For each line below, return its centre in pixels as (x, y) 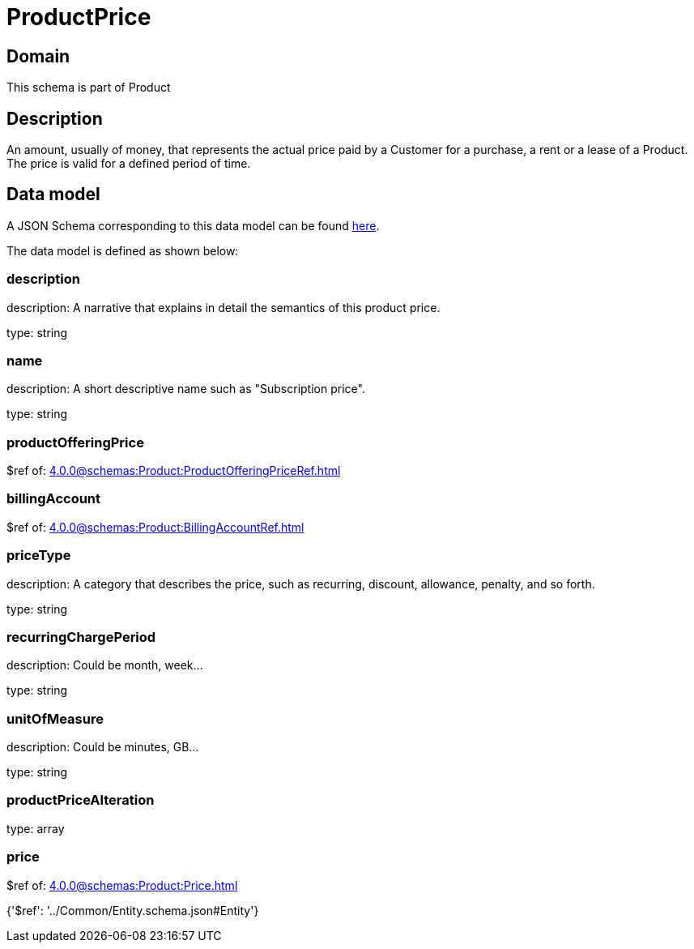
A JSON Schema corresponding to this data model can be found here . (193, 225)
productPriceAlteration (81, 800)
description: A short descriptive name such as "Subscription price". (186, 389)
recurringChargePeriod (81, 637)
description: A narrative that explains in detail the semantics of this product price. (224, 307)
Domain (38, 56)
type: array (36, 828)
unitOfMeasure (55, 718)
